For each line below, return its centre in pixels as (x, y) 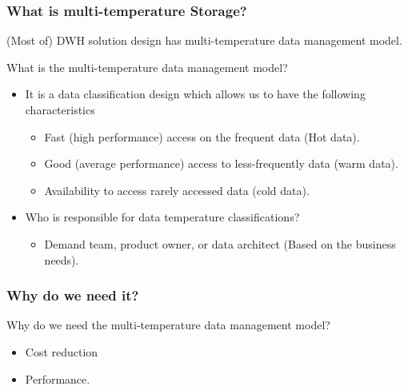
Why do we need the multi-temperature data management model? (168, 325)
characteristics (60, 109)
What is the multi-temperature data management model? (147, 67)
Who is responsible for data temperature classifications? (162, 217)
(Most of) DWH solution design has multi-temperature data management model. (204, 40)
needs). (62, 259)
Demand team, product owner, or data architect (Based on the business (220, 243)
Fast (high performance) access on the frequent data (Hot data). (202, 136)
